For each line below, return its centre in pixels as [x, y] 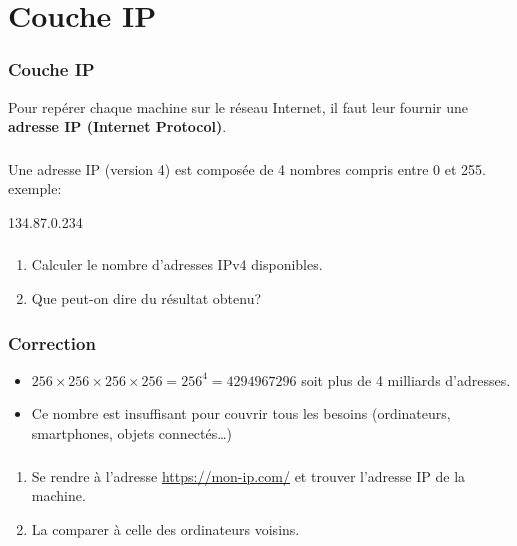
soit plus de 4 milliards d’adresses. [406, 379]
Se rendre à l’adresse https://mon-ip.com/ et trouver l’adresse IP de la [248, 475]
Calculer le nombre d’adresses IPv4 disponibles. [177, 264]
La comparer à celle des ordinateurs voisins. [165, 528]
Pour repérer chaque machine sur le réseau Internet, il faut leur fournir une [238, 106]
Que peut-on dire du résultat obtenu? [146, 298]
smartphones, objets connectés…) [132, 433]
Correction [52, 342]
